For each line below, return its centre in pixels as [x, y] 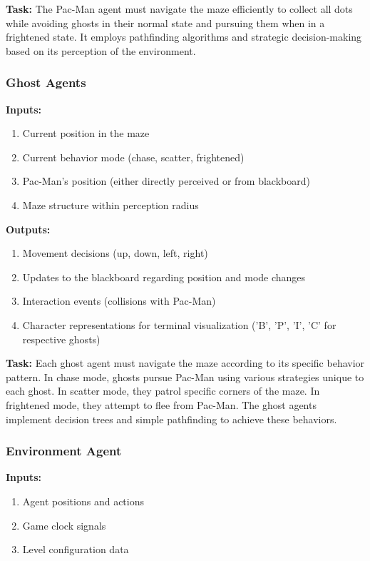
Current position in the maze [86, 133]
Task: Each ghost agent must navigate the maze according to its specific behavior [185, 363]
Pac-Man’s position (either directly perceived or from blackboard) [166, 181]
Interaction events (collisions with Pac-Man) [119, 301]
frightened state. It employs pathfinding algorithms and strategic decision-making [184, 37]
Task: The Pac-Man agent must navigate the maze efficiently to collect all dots [179, 9]
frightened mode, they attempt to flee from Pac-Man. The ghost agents [161, 404]
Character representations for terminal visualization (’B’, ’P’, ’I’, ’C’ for [179, 324]
